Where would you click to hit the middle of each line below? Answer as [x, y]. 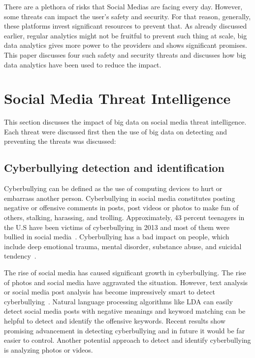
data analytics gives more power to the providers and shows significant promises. [126, 45]
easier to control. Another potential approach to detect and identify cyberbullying [127, 340]
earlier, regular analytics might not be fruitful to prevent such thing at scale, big [126, 35]
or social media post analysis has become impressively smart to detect [110, 292]
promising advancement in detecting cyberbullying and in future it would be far [125, 330]
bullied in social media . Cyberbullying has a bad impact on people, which [117, 237]
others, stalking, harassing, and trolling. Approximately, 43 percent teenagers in [124, 217]
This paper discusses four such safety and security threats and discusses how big [125, 54]
